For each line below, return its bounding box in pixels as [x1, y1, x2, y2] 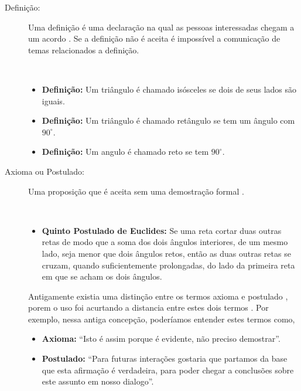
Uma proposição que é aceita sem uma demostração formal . [28, 185, 244, 197]
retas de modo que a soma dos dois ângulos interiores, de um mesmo [42, 236, 288, 248]
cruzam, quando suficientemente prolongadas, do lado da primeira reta [42, 259, 295, 271]
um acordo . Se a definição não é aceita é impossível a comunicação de [28, 32, 281, 45]
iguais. [42, 94, 65, 107]
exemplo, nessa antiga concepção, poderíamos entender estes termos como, [28, 312, 295, 325]
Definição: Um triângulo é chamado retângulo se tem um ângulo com [42, 114, 295, 127]
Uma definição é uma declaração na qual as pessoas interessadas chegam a [28, 21, 295, 33]
